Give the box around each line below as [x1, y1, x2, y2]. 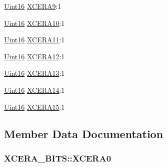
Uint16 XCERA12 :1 [4, 51, 65, 61]
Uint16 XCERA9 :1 [4, 1, 61, 11]
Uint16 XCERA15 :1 [4, 101, 65, 112]
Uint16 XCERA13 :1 [4, 68, 65, 78]
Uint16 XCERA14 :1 [4, 84, 65, 95]
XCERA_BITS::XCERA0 [4, 152, 111, 164]
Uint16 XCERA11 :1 [4, 34, 65, 45]
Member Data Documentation [4, 126, 163, 141]
